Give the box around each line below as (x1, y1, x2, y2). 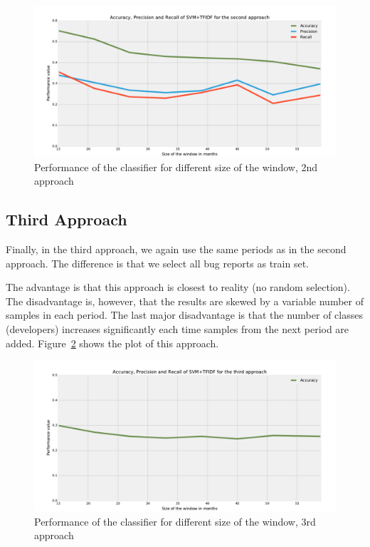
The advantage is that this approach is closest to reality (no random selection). (6, 280, 350, 295)
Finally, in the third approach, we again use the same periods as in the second (6, 241, 347, 256)
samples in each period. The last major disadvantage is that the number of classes (6, 307, 363, 322)
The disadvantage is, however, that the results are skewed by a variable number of (6, 293, 364, 308)
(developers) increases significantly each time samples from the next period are (6, 321, 349, 336)
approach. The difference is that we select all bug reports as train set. (6, 255, 309, 270)
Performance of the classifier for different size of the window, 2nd (34, 159, 318, 174)
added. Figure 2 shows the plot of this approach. (6, 335, 219, 350)
